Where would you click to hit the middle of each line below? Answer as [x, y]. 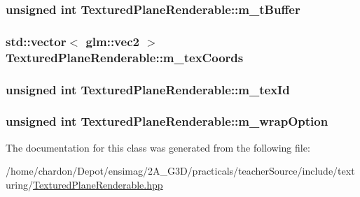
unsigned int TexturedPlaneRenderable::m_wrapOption [167, 121]
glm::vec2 [112, 41]
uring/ [19, 184]
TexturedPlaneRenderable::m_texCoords [125, 57]
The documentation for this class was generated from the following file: [158, 147]
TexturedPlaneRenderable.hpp [98, 184]
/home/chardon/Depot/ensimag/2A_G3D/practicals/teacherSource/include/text [180, 171]
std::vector [36, 41]
